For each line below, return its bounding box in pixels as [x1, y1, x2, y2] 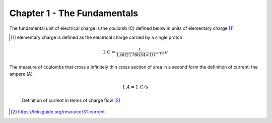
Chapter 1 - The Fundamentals [9, 8, 139, 19]
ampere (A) [9, 71, 33, 77]
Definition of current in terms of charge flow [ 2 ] [22, 97, 120, 103]
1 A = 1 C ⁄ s [122, 84, 149, 90]
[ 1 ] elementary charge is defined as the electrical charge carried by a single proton [11, 34, 182, 40]
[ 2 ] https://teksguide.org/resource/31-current [11, 108, 105, 114]
